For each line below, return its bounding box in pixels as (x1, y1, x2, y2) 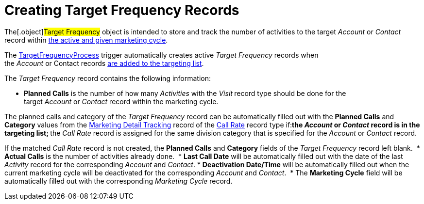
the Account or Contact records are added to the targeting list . (4, 59, 204, 67)
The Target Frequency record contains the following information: (4, 74, 211, 82)
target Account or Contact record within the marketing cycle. (24, 97, 219, 106)
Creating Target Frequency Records (4, 2, 239, 18)
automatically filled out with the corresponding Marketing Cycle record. (4, 176, 233, 185)
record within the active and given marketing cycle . (4, 35, 168, 44)
